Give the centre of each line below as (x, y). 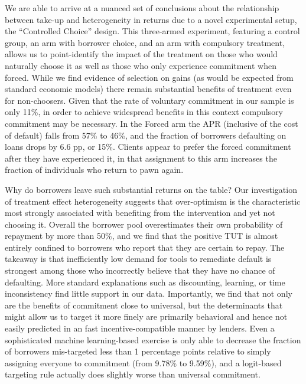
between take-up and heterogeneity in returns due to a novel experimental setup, (151, 19)
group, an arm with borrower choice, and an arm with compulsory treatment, (145, 42)
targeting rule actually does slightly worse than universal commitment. (133, 374)
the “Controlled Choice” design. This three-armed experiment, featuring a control (152, 31)
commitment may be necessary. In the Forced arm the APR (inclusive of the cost (152, 123)
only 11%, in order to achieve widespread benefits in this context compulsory (144, 112)
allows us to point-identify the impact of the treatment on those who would (141, 54)
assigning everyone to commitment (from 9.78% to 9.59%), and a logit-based (143, 362)
